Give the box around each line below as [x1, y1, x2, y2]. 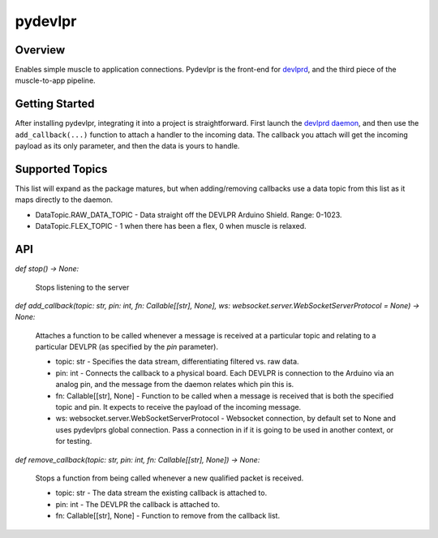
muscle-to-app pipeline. [15, 75, 97, 85]
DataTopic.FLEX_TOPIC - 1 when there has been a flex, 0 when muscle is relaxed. [35, 222, 307, 231]
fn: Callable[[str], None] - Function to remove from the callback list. [55, 511, 280, 521]
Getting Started [15, 97, 95, 111]
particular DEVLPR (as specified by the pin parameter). [35, 342, 219, 352]
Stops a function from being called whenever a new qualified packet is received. [35, 473, 304, 483]
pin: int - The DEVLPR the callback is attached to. [55, 499, 221, 509]
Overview [15, 43, 66, 57]
